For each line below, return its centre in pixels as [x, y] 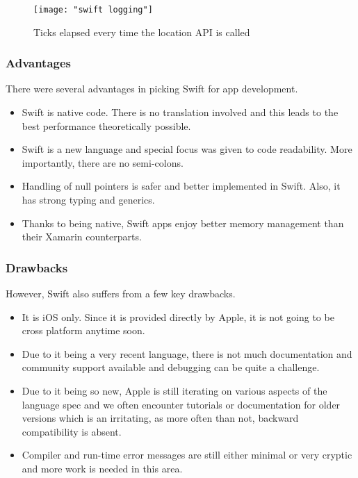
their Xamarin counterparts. [82, 237]
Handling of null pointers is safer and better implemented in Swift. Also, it [181, 186]
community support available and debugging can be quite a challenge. [171, 367]
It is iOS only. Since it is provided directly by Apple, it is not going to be [178, 316]
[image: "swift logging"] [93, 10]
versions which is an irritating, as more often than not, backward [160, 418]
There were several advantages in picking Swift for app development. [152, 89]
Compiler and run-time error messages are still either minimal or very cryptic [187, 455]
